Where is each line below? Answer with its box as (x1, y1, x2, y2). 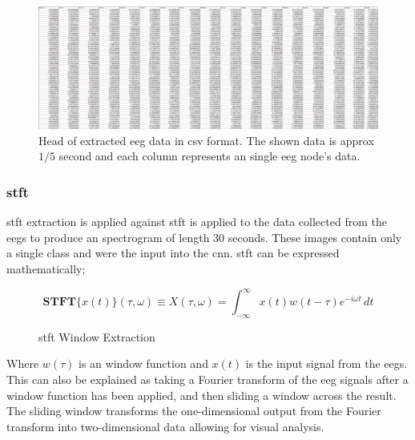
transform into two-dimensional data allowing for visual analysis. (6, 418, 324, 434)
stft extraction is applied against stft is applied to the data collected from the (6, 213, 387, 230)
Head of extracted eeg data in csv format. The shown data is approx (38, 131, 374, 148)
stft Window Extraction (38, 328, 155, 345)
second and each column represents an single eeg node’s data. (58, 147, 361, 164)
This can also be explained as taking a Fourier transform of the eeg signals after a (6, 371, 409, 388)
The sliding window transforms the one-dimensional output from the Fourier (6, 402, 381, 419)
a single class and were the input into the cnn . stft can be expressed (6, 244, 340, 261)
